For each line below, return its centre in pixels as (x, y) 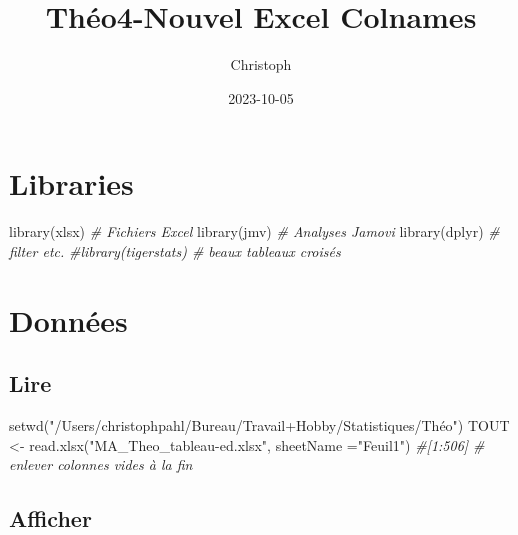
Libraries (71, 183)
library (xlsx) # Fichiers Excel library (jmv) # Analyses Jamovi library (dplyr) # (254, 231)
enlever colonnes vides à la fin (101, 464)
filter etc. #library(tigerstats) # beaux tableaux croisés (175, 250)
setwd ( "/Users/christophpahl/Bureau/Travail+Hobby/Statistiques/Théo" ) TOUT (259, 425)
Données (68, 319)
